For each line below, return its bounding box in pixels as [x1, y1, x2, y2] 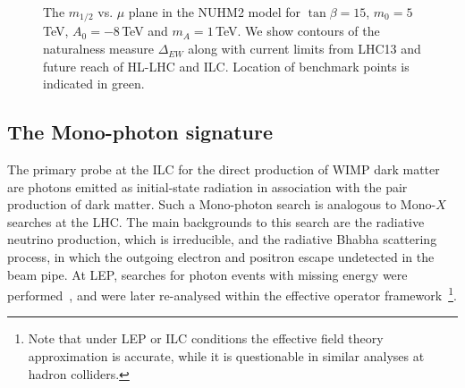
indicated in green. [43, 74, 145, 93]
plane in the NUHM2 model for [128, 3, 300, 21]
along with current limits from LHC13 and [188, 39, 421, 58]
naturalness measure [43, 39, 154, 58]
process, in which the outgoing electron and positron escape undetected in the [7, 248, 435, 266]
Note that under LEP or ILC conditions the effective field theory [28, 329, 384, 348]
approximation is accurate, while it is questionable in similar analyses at [28, 347, 425, 366]
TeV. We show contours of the [215, 21, 380, 40]
